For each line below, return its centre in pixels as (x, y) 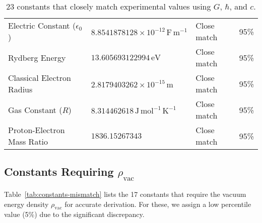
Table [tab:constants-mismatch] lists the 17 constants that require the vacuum (125, 194)
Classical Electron (40, 78)
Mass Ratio (28, 141)
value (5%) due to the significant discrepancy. (74, 214)
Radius (20, 89)
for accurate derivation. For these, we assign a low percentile (158, 204)
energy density (26, 204)
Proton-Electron (37, 130)
